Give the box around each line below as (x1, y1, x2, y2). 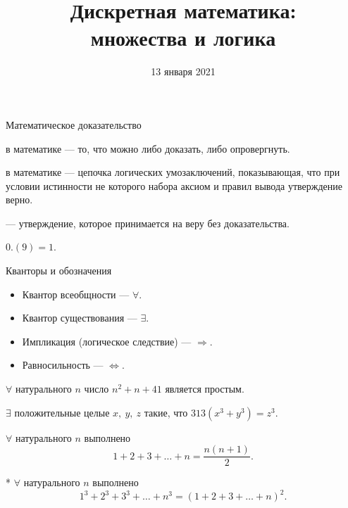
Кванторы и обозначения (6, 263, 112, 278)
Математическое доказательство (6, 117, 142, 132)
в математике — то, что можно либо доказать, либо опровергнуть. (6, 141, 290, 155)
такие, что (144, 405, 188, 419)
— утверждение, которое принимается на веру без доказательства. (6, 215, 290, 230)
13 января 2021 (151, 64, 216, 79)
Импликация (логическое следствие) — (22, 334, 192, 348)
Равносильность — (22, 357, 104, 372)
